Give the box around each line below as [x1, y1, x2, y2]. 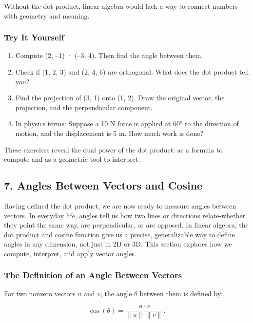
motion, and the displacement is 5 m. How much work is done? [15, 128, 204, 138]
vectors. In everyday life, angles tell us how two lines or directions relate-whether [4, 210, 246, 220]
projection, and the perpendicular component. [15, 102, 153, 112]
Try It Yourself [4, 31, 64, 43]
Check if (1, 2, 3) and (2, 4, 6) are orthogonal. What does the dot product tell [15, 67, 249, 76]
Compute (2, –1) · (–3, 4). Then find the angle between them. [15, 50, 203, 60]
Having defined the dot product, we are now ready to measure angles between [4, 200, 236, 210]
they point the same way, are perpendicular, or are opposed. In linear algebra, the [4, 220, 249, 230]
